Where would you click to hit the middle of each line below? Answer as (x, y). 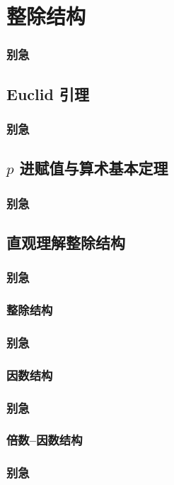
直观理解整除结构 (66, 242)
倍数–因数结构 (45, 440)
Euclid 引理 (48, 93)
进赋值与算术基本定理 (94, 168)
